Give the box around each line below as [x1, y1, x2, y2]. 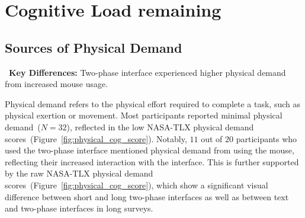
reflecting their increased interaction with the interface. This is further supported [5, 155, 299, 168]
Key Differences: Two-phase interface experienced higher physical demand [9, 66, 286, 78]
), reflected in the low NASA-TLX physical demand [66, 120, 254, 133]
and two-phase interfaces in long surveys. [5, 202, 153, 214]
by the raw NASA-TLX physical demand [5, 167, 153, 179]
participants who [236, 132, 297, 145]
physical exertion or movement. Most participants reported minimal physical [5, 109, 282, 121]
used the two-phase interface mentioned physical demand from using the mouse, [5, 144, 294, 156]
